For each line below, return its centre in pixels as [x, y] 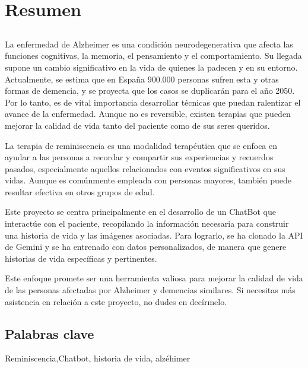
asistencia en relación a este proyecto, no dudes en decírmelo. [116, 301]
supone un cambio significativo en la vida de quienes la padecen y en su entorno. [151, 67]
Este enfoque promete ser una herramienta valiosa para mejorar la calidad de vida [154, 278]
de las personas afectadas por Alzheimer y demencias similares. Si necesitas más [150, 290]
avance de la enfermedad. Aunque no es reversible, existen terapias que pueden [148, 114]
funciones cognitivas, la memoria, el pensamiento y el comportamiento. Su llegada [153, 55]
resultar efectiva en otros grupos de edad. [80, 191]
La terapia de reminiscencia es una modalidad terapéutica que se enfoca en [141, 145]
